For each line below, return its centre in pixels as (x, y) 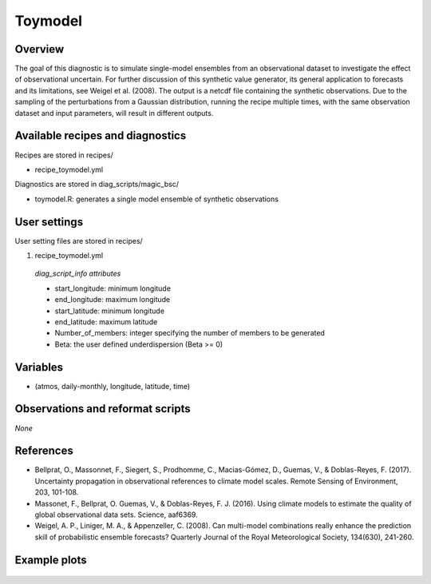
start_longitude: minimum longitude (113, 288)
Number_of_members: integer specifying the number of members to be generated (190, 333)
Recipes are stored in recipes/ (64, 155)
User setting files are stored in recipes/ (79, 240)
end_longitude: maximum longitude (113, 300)
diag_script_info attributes (78, 274)
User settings (49, 222)
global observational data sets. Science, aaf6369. (117, 514)
